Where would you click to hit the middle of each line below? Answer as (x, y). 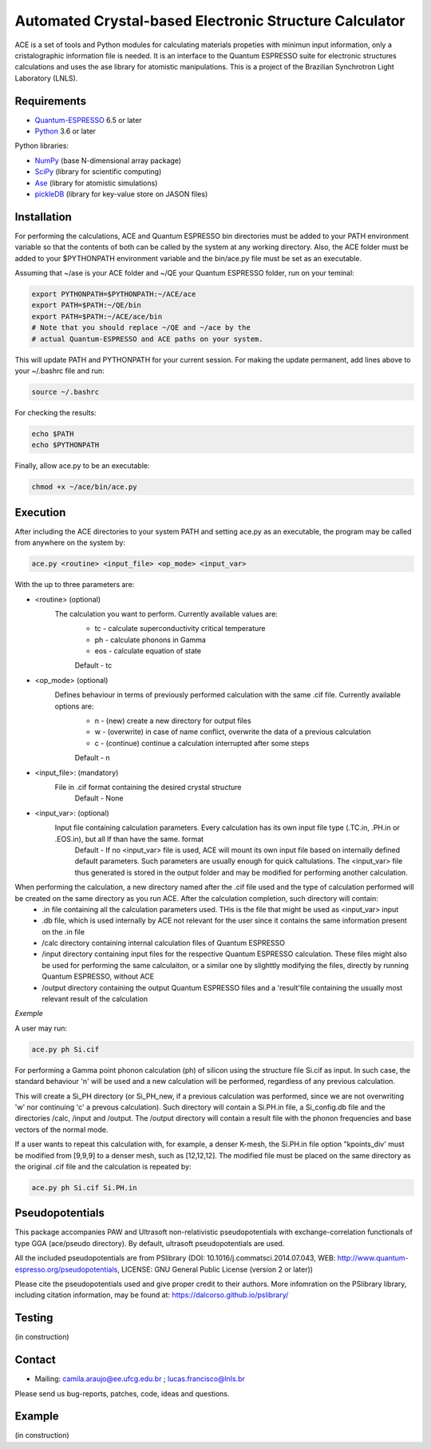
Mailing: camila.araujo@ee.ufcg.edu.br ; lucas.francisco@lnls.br (140, 1379)
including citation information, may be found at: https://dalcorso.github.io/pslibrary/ (152, 1295)
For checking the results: (55, 412)
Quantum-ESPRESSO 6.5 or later (89, 120)
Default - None (99, 798)
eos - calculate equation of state (148, 651)
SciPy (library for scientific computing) (98, 172)
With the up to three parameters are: (75, 585)
